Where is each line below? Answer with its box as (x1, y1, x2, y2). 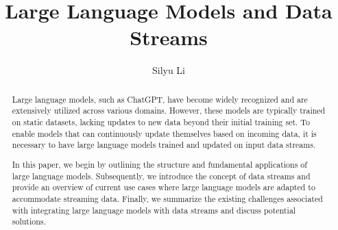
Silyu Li (152, 63, 186, 77)
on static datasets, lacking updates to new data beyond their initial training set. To (12, 116, 310, 128)
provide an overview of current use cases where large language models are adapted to (12, 181, 315, 193)
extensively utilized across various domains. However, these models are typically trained (12, 105, 326, 116)
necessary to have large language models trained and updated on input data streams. (12, 139, 316, 151)
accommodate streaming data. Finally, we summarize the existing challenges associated (12, 192, 323, 204)
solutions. (12, 216, 46, 227)
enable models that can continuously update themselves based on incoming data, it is (12, 127, 317, 139)
